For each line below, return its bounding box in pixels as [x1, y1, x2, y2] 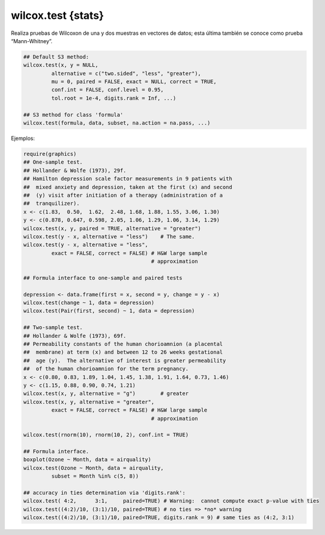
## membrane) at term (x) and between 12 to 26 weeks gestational [23, 349, 223, 355]
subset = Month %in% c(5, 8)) [51, 473, 139, 479]
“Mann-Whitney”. [11, 37, 53, 44]
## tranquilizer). [23, 200, 80, 207]
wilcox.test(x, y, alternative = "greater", [23, 399, 155, 405]
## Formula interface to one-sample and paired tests [23, 275, 183, 281]
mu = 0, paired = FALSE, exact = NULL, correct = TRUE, [51, 79, 217, 85]
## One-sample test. [23, 159, 83, 165]
